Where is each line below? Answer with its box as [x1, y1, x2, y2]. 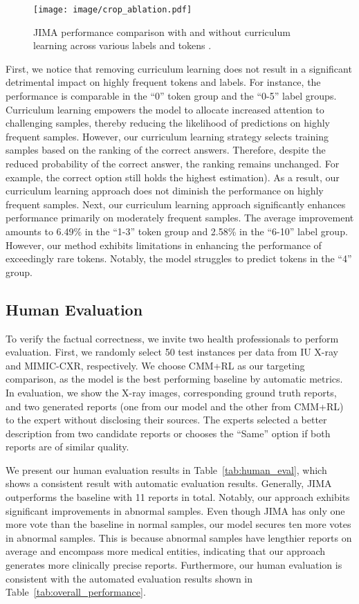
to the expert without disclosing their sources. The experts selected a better [6, 412, 327, 427]
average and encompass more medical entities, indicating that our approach [6, 544, 325, 558]
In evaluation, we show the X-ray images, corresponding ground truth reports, [6, 385, 337, 399]
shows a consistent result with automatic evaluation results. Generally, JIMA [6, 476, 332, 491]
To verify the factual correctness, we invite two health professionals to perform [6, 331, 339, 345]
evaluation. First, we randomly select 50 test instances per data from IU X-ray [6, 345, 339, 359]
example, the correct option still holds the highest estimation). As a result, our [6, 170, 340, 184]
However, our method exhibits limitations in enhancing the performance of [6, 237, 322, 252]
